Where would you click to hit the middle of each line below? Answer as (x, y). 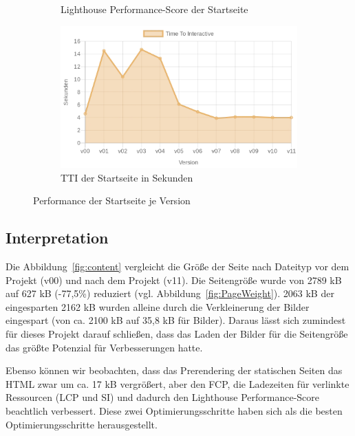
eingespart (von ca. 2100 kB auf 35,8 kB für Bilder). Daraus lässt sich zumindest (176, 320)
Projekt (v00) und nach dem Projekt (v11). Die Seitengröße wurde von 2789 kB (174, 280)
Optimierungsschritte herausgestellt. (82, 424)
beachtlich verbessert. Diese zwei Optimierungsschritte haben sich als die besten (174, 410)
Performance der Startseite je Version (112, 200)
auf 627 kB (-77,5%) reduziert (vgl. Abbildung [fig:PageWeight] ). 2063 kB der (170, 293)
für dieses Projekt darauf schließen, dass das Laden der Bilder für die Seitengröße (177, 333)
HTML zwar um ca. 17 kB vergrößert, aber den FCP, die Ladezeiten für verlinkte (177, 383)
